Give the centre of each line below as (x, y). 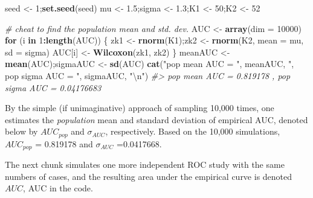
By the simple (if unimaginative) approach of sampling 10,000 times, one (140, 108)
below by (21, 131)
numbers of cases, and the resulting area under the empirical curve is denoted (149, 176)
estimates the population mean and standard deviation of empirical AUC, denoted (156, 119)
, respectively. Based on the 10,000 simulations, (193, 131)
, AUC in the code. (58, 188)
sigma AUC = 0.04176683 (53, 87)
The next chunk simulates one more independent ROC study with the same (145, 164)
